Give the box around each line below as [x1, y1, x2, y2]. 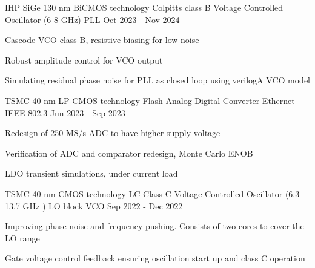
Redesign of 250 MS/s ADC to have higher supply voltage [5, 126, 220, 139]
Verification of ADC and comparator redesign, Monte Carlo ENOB [5, 146, 253, 159]
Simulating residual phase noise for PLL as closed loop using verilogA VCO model [5, 74, 310, 87]
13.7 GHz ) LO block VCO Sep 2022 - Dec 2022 [5, 199, 183, 212]
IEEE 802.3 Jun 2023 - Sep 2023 [5, 106, 125, 119]
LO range [5, 231, 40, 244]
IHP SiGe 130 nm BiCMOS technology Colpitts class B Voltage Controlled [5, 1, 283, 13]
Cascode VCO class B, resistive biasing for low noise [5, 33, 199, 46]
